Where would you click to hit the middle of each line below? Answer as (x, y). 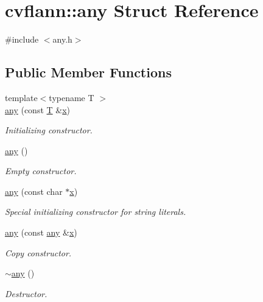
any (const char (34, 191)
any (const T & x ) (38, 109)
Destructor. (26, 293)
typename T (72, 97)
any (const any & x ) (41, 232)
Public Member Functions (88, 72)
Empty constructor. (41, 171)
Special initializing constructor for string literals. (96, 212)
